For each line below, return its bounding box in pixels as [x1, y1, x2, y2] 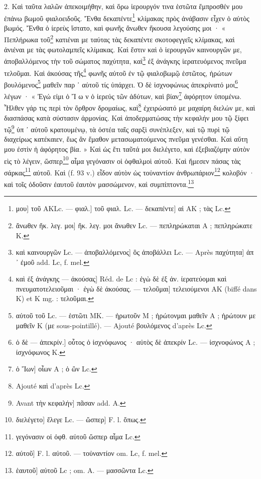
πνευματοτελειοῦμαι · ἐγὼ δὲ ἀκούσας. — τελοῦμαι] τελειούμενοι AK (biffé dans [16, 283, 257, 294]
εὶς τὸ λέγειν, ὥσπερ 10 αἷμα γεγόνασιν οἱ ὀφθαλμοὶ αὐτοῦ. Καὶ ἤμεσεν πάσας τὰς [4, 154, 241, 166]
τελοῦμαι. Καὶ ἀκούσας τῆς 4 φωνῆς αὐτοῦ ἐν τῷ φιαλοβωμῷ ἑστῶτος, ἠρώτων [4, 66, 232, 78]
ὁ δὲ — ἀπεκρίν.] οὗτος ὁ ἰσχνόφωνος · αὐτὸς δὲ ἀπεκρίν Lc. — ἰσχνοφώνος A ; [16, 337, 255, 347]
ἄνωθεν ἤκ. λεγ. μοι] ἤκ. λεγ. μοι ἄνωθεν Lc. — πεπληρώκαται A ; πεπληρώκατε [16, 220, 252, 230]
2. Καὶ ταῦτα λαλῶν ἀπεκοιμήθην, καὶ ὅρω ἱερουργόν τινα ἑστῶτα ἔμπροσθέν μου [4, 1, 243, 11]
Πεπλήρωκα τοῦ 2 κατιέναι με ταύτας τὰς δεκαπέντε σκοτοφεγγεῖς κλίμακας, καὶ [4, 33, 235, 45]
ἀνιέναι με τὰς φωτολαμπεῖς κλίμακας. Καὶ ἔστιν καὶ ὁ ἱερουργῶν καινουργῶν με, [4, 44, 242, 54]
